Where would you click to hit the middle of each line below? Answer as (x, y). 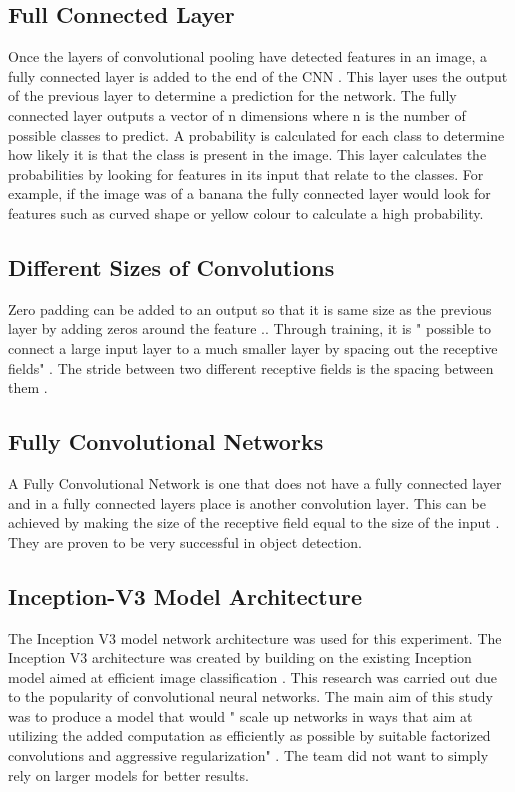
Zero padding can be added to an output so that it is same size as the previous (250, 308)
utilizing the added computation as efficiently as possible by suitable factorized (249, 735)
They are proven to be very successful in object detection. (185, 541)
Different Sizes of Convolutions (171, 266)
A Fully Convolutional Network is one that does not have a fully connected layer (255, 482)
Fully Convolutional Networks (166, 441)
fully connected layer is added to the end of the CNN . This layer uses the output (258, 75)
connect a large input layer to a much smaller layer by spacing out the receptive (253, 347)
